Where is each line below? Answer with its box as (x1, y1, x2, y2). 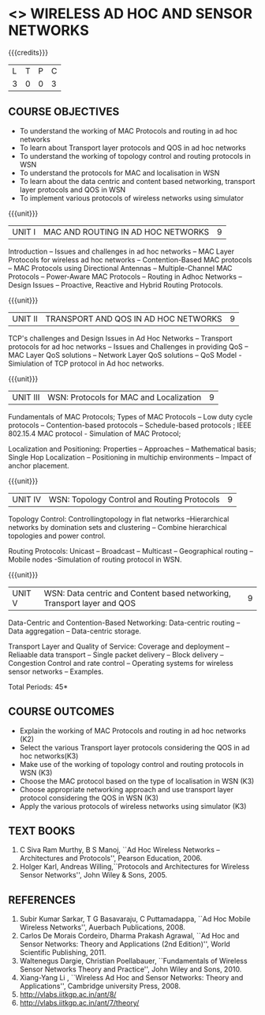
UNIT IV (12, 494, 42, 505)
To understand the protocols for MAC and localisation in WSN (19, 167, 220, 178)
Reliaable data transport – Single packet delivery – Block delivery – (8, 649, 224, 660)
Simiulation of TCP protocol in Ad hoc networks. (8, 359, 164, 368)
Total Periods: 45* (8, 682, 69, 691)
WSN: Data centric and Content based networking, (43, 588, 231, 599)
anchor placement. (8, 461, 69, 470)
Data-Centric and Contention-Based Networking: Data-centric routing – (8, 618, 241, 627)
